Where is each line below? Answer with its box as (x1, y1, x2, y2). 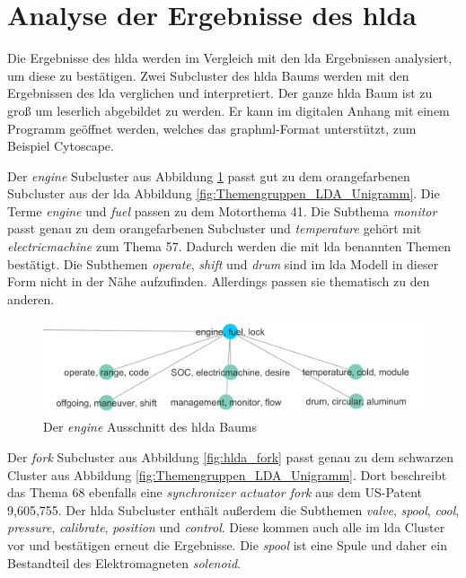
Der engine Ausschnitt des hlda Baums (43, 417, 258, 436)
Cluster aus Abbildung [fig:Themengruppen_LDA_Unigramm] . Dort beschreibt (7, 465, 447, 484)
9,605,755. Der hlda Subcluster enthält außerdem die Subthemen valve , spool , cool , (7, 500, 460, 519)
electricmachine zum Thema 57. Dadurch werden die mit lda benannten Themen (7, 237, 451, 256)
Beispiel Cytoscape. (7, 136, 114, 155)
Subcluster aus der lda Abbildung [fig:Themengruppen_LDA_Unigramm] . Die (7, 184, 440, 203)
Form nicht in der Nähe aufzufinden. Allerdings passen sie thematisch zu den (7, 272, 430, 291)
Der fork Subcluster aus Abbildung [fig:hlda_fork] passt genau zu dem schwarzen (7, 447, 454, 466)
